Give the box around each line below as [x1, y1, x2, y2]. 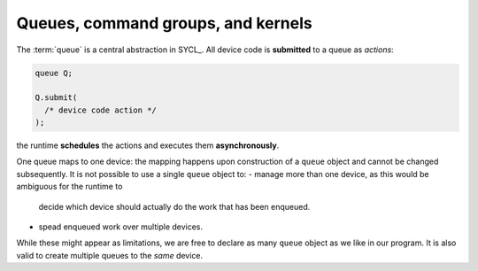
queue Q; [35, 67, 73, 78]
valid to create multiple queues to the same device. [16, 250, 204, 260]
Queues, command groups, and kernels [16, 13, 313, 33]
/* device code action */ [44, 105, 157, 115]
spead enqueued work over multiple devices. [38, 221, 204, 232]
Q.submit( [35, 93, 78, 103]
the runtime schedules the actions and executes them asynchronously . [16, 140, 280, 151]
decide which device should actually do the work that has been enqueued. [38, 201, 311, 212]
